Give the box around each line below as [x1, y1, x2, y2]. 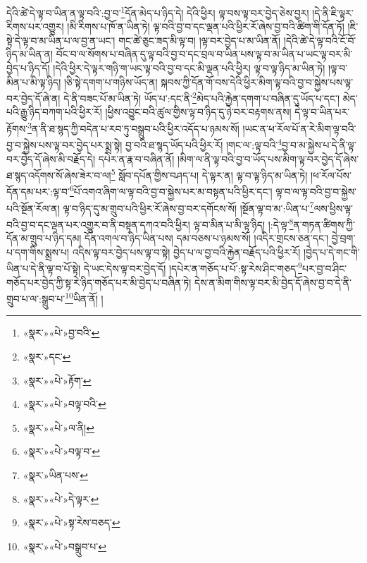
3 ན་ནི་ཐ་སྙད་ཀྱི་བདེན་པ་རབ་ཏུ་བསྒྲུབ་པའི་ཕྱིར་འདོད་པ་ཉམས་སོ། [27, 119, 240, 135]
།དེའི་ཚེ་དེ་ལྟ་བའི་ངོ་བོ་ [283, 32, 356, 47]
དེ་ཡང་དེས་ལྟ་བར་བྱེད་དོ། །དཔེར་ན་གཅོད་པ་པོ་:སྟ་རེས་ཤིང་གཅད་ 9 [83, 259, 302, 275]
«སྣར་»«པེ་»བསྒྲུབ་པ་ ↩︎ [23, 538, 106, 553]
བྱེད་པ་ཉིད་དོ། [6, 61, 50, 75]
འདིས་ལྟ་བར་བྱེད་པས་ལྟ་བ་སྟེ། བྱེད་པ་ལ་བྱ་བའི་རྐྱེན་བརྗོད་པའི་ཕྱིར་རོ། [72, 244, 301, 259]
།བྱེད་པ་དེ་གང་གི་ [303, 244, 360, 259]
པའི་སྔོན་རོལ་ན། [6, 200, 60, 215]
